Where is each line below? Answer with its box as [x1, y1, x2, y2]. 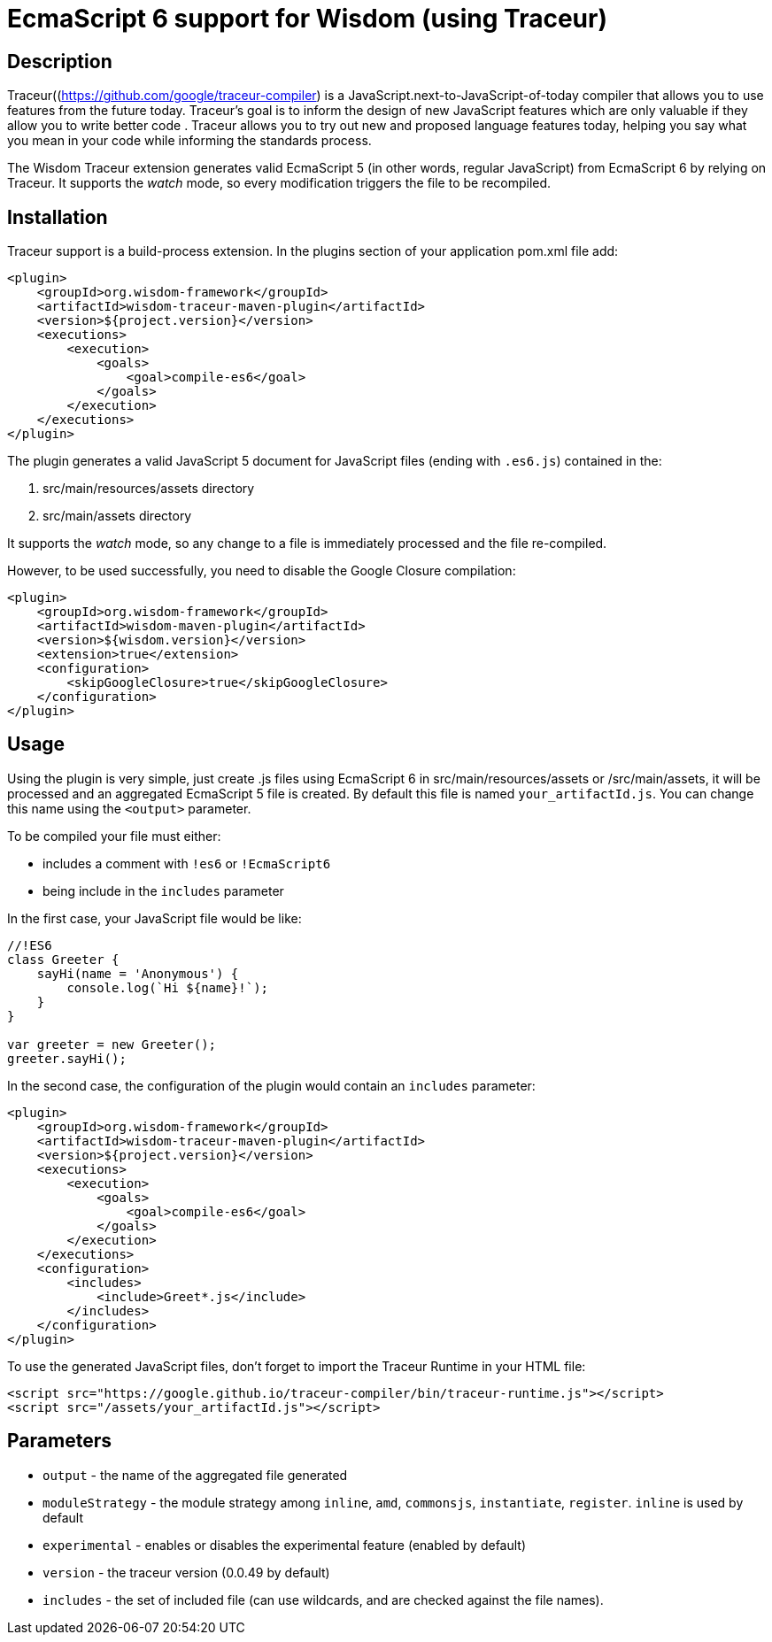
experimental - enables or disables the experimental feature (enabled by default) [42, 1537, 527, 1553]
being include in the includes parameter [42, 883, 284, 898]
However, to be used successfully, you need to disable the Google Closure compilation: [7, 563, 516, 579]
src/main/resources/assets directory [42, 481, 255, 497]
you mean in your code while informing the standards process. [7, 133, 372, 149]
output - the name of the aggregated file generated [42, 1467, 348, 1483]
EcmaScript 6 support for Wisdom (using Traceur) [7, 4, 607, 34]
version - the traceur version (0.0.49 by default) [42, 1564, 330, 1580]
